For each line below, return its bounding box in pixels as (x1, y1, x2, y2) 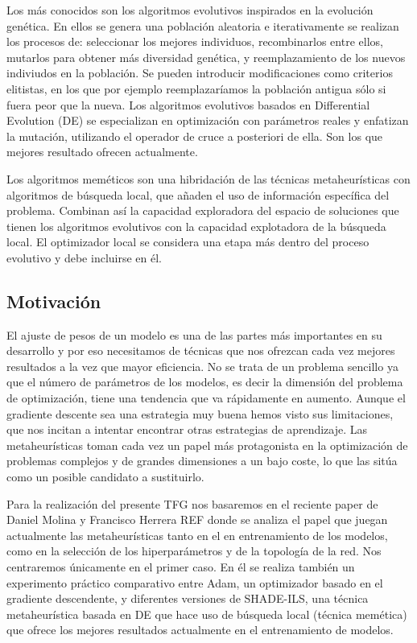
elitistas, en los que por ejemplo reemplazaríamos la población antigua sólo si (6, 80, 386, 97)
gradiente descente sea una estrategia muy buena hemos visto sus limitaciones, (6, 405, 394, 422)
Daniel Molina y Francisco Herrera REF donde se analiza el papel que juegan (6, 511, 388, 528)
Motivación (6, 288, 101, 313)
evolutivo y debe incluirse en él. (6, 249, 163, 266)
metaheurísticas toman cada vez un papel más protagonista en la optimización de (6, 436, 408, 453)
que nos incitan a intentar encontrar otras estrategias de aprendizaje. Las (6, 421, 368, 438)
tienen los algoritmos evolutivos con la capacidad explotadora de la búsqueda (6, 217, 386, 234)
